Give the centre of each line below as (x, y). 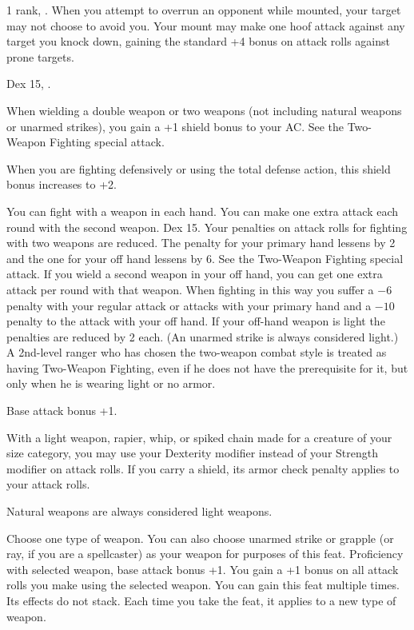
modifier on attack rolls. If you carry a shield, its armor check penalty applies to (203, 468)
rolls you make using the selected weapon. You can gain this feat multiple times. (203, 585)
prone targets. (40, 56)
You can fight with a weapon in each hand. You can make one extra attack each (203, 211)
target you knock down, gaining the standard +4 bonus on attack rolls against (198, 41)
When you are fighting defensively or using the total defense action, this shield (199, 168)
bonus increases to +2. (62, 184)
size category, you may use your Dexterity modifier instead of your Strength (192, 453)
